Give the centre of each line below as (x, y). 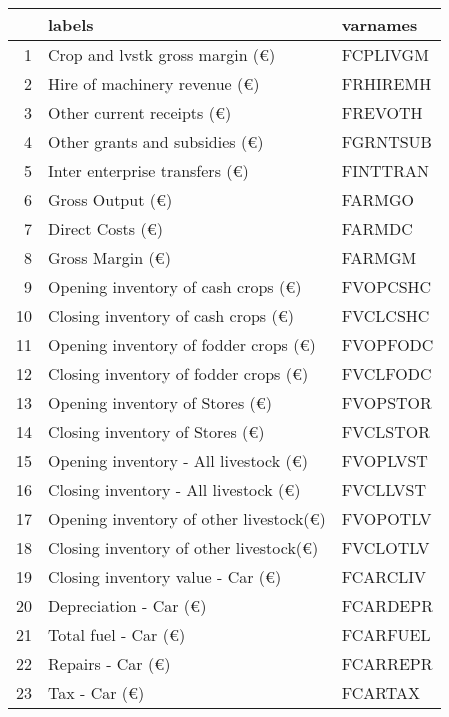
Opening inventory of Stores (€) (160, 402)
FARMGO (377, 199)
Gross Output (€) (110, 199)
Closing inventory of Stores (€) (156, 431)
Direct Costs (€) (105, 228)
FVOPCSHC (386, 286)
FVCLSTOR (386, 431)
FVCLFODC (386, 373)
